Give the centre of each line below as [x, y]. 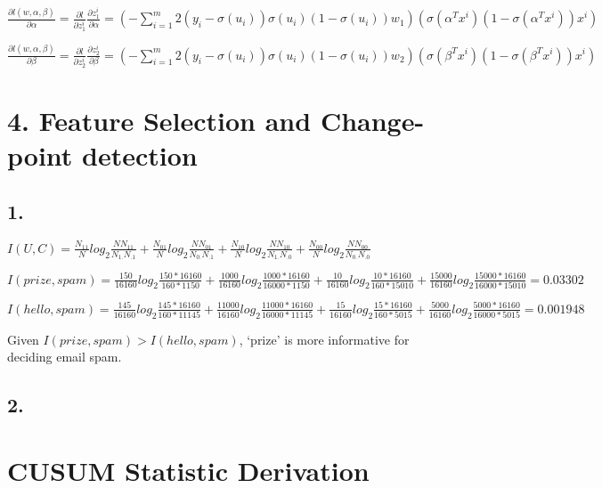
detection [140, 155]
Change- [372, 120]
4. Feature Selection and [159, 120]
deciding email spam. [65, 357]
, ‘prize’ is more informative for [324, 339]
